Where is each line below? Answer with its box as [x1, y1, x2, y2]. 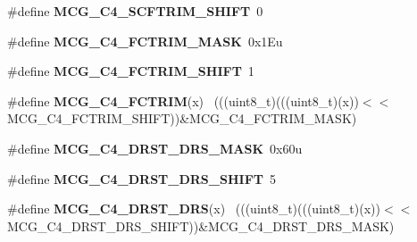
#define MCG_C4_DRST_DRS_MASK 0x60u [7, 138, 303, 157]
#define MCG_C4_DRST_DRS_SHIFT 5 [7, 169, 276, 188]
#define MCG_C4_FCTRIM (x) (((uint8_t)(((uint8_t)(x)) [7, 91, 359, 110]
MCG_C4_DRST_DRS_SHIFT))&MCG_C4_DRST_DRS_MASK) [7, 216, 395, 235]
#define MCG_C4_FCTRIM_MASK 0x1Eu [7, 31, 283, 50]
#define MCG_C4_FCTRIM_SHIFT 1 [7, 62, 254, 80]
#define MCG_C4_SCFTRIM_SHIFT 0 [7, 2, 263, 20]
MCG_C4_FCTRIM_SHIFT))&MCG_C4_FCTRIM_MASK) [7, 109, 357, 128]
